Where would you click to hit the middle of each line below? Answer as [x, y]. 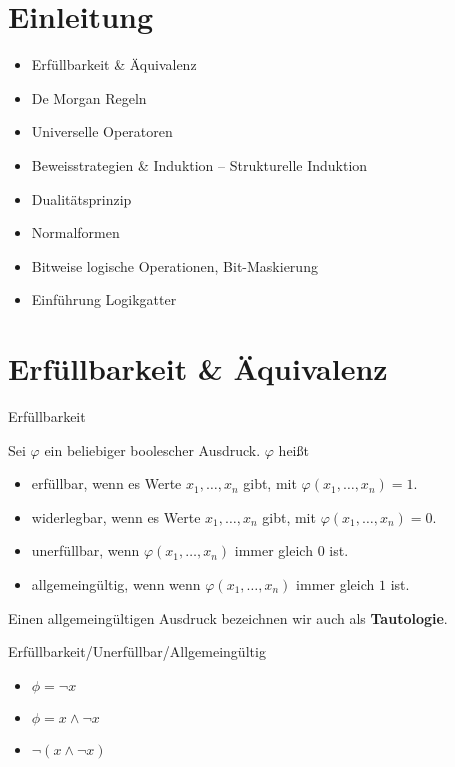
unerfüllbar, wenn [85, 550]
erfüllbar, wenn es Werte [106, 483]
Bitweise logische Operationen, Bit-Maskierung [174, 265]
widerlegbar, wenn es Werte [116, 516]
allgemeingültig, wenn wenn [116, 583]
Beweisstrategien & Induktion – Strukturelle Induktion [199, 164]
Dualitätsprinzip [81, 198]
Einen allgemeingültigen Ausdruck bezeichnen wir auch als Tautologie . [228, 617]
